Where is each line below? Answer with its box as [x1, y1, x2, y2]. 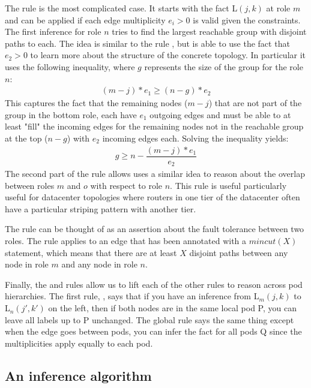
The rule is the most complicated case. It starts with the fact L [5, 2, 238, 14]
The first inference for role [5, 25, 101, 38]
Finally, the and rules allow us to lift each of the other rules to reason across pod [5, 278, 303, 290]
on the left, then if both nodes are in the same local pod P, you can [48, 302, 297, 314]
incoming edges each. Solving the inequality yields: [102, 131, 289, 144]
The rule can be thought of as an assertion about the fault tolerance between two [5, 222, 304, 235]
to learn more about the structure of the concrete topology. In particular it [30, 49, 306, 61]
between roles [5, 179, 55, 191]
